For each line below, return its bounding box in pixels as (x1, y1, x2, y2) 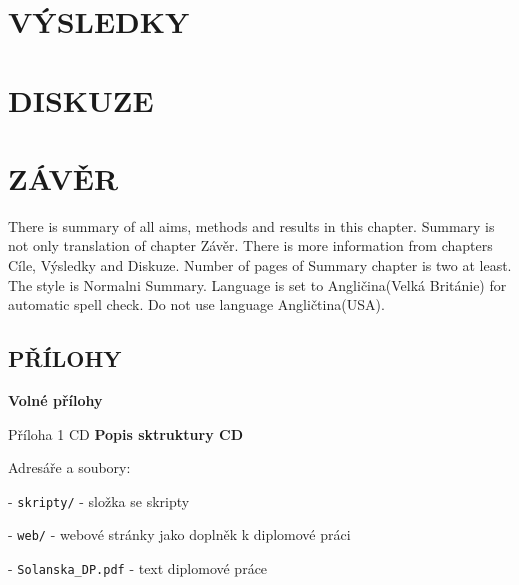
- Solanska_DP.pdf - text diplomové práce (8, 558, 268, 579)
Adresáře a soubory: (8, 457, 131, 478)
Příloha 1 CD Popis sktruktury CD (8, 423, 244, 444)
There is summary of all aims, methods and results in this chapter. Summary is (8, 215, 495, 236)
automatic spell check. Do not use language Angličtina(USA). (8, 294, 385, 315)
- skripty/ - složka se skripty (8, 490, 190, 511)
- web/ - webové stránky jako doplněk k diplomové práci (8, 524, 351, 545)
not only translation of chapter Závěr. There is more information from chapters (8, 235, 493, 256)
